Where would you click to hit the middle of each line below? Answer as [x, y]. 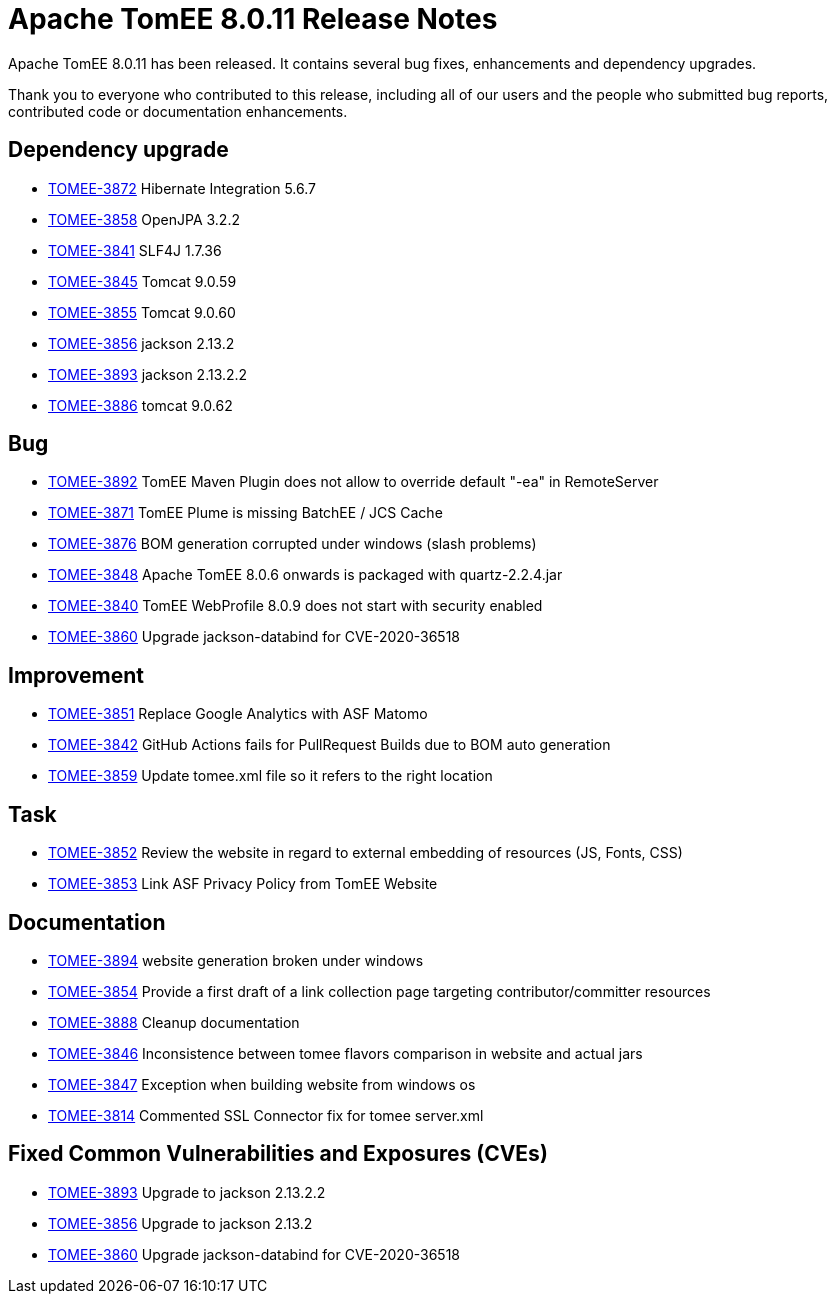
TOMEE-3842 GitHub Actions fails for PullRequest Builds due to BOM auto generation [329, 745]
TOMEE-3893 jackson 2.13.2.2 [148, 374]
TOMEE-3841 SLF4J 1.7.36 [135, 250]
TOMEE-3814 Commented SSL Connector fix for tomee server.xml [266, 1115]
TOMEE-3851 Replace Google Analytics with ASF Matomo [238, 714]
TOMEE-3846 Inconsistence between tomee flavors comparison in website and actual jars [345, 1053]
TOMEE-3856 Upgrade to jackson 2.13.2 [180, 1223]
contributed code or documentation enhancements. [178, 111]
